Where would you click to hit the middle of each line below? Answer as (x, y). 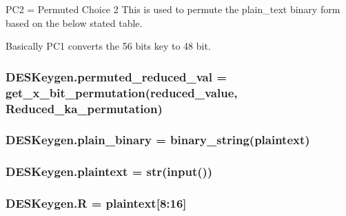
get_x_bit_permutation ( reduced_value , (122, 92)
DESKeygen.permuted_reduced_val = (116, 76)
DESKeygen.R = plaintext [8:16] (96, 203)
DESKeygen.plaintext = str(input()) (109, 171)
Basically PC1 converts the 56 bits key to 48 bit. (108, 46)
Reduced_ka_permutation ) (84, 108)
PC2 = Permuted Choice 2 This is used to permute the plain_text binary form (173, 9)
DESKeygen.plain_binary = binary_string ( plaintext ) (158, 140)
